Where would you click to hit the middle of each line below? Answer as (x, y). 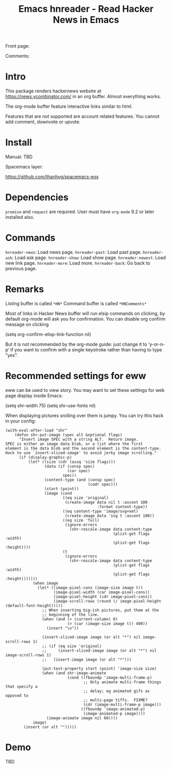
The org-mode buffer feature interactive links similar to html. (69, 106)
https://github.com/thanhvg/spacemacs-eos (52, 177)
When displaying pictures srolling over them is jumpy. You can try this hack (84, 415)
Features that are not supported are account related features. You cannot (82, 117)
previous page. (21, 268)
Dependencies (37, 198)
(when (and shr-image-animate (74, 673)
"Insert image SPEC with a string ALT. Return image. (79, 439)
